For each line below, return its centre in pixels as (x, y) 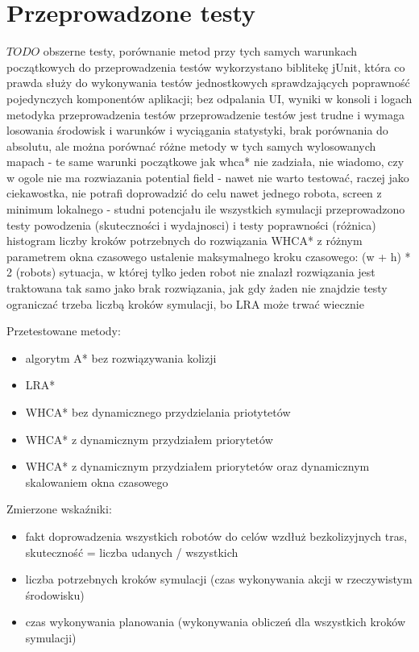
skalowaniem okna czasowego (97, 482)
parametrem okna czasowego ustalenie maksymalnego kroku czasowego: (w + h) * (209, 256)
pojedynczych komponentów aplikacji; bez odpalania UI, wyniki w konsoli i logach (209, 98)
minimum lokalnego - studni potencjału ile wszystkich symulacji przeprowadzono (206, 209)
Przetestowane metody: (64, 331)
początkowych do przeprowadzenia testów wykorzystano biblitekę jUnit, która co (206, 66)
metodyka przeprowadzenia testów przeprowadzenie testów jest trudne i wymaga (205, 114)
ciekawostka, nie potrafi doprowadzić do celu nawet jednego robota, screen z (194, 193)
